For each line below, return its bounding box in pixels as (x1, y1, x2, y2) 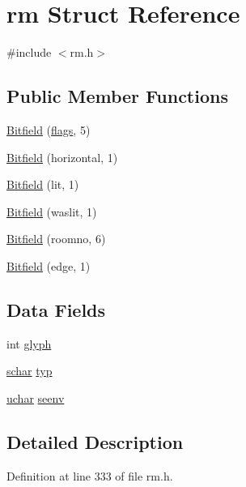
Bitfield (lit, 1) (6, 176, 79, 193)
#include (6, 44, 52, 61)
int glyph (6, 335, 52, 352)
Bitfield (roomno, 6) (6, 230, 106, 247)
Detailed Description (6, 429, 184, 454)
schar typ (6, 362, 53, 379)
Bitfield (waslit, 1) (6, 203, 97, 220)
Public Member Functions (6, 83, 228, 109)
